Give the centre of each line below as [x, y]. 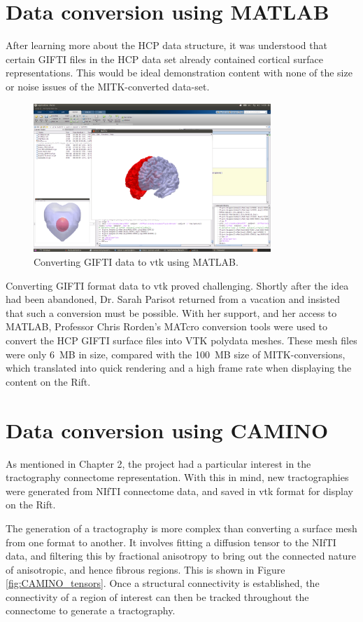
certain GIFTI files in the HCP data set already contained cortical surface [164, 59]
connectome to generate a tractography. [91, 610]
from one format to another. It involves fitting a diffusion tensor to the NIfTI [171, 542]
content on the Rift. [48, 381]
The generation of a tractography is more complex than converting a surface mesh [181, 528]
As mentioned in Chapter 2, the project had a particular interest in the [158, 463]
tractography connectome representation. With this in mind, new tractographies [177, 477]
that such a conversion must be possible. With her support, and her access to [171, 312]
